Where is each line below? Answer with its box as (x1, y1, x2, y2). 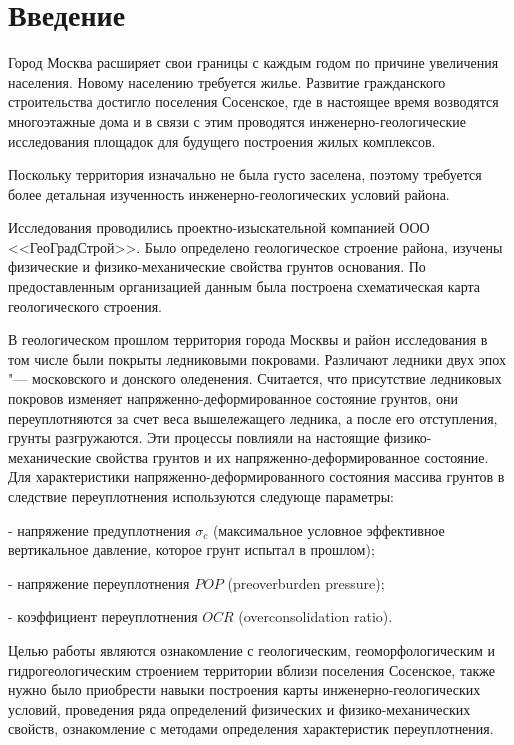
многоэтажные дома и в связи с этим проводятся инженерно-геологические (8, 110, 467, 131)
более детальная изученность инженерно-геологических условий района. (8, 183, 450, 204)
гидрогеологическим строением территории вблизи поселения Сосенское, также (8, 659, 495, 680)
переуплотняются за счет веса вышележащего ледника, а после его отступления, (8, 407, 498, 428)
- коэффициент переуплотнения (8, 606, 198, 627)
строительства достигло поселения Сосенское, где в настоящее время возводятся (8, 91, 499, 112)
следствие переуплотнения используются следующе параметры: (8, 486, 394, 506)
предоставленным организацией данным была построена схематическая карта (8, 276, 480, 297)
